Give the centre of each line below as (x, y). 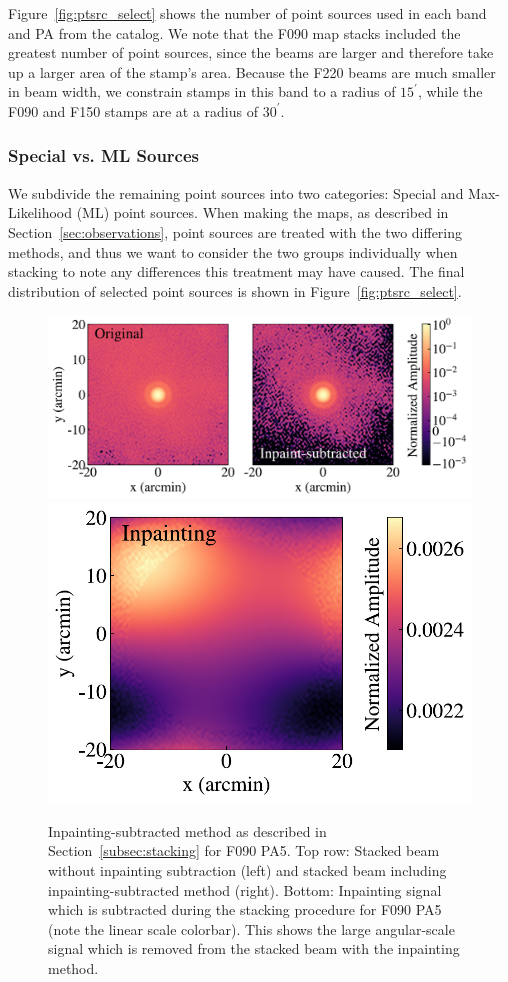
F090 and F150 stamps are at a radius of (133, 110)
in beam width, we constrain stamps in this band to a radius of (202, 91)
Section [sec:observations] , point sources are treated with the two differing (235, 231)
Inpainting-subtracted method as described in (187, 830)
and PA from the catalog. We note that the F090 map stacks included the (234, 32)
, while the (450, 91)
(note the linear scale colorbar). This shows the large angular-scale (251, 928)
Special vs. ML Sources (104, 155)
